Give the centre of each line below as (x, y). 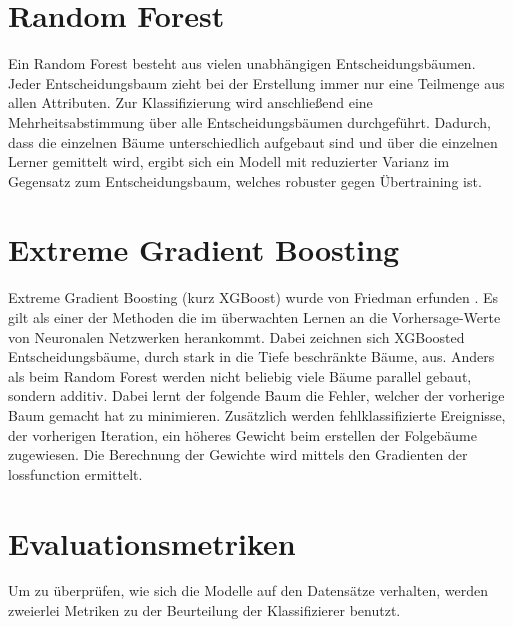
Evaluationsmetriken (152, 542)
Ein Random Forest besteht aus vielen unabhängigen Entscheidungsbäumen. (242, 63)
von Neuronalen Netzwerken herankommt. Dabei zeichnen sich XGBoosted (236, 336)
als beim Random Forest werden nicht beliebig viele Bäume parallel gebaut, (240, 375)
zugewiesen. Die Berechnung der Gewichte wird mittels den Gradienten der (238, 454)
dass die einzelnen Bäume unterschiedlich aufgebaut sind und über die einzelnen (253, 141)
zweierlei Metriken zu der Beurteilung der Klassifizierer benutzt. (204, 610)
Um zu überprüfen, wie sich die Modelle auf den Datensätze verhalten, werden (248, 590)
